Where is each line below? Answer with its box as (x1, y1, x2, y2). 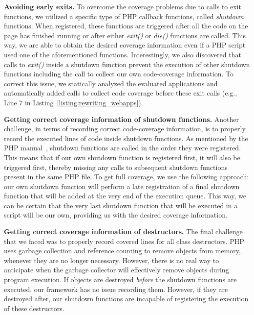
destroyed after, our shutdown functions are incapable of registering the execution (4, 293, 249, 304)
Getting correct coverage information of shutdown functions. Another (4, 114, 239, 124)
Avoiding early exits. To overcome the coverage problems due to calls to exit (4, 1, 241, 11)
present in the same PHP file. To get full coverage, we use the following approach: (4, 171, 249, 182)
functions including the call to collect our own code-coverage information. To (4, 69, 233, 79)
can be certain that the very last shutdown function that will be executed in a (4, 200, 238, 210)
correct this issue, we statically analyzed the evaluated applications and (4, 78, 218, 88)
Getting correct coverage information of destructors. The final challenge (4, 226, 243, 237)
